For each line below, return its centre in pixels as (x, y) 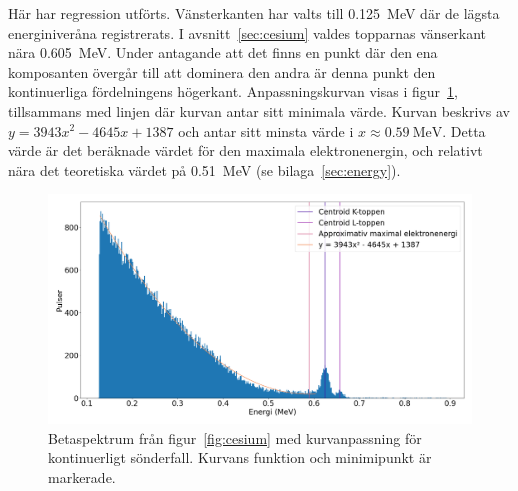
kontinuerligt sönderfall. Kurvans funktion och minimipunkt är (240, 457)
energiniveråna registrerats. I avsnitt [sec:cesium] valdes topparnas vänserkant (247, 32)
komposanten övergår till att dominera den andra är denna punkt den (222, 71)
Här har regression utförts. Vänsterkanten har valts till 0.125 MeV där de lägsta (254, 13)
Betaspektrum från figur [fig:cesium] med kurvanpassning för (235, 437)
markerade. (82, 476)
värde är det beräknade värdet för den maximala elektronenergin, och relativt (245, 150)
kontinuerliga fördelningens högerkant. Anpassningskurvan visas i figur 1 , (233, 91)
